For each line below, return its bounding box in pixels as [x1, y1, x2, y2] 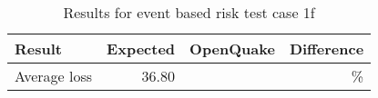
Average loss [15, 65, 93, 86]
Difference [289, 38, 364, 59]
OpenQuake [189, 38, 275, 59]
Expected [107, 38, 176, 59]
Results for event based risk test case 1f [63, 2, 315, 23]
